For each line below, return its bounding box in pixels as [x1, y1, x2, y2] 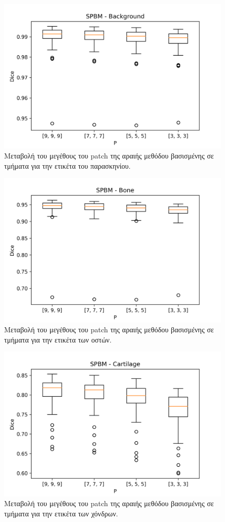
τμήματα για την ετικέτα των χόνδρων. [4, 508, 118, 518]
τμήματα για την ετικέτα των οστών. [4, 334, 112, 345]
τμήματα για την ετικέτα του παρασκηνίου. [4, 160, 131, 171]
